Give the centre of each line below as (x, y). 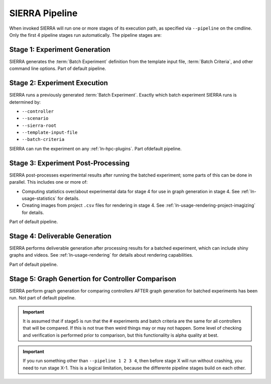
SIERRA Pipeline (43, 13)
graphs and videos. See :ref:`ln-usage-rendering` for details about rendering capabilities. (101, 255)
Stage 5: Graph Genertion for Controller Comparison (93, 279)
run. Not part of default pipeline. (43, 298)
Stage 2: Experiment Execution (58, 83)
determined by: (25, 102)
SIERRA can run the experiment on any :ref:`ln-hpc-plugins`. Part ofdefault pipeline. (95, 148)
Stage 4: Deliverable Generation (60, 236)
